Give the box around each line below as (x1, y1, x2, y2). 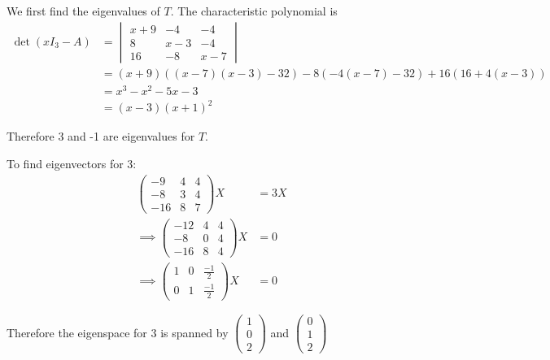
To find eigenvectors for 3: (7, 154, 137, 171)
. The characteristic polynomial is (170, 2, 338, 19)
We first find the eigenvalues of (7, 2, 160, 19)
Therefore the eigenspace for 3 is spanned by (7, 323, 229, 340)
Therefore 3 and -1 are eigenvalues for (7, 128, 195, 145)
